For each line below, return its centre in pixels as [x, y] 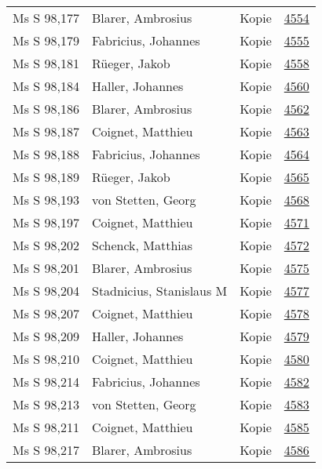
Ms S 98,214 [46, 382]
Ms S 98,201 [46, 268]
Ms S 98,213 [46, 404]
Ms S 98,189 [46, 177]
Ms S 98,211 [46, 427]
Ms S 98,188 [46, 154]
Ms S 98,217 [46, 450]
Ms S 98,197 [46, 222]
